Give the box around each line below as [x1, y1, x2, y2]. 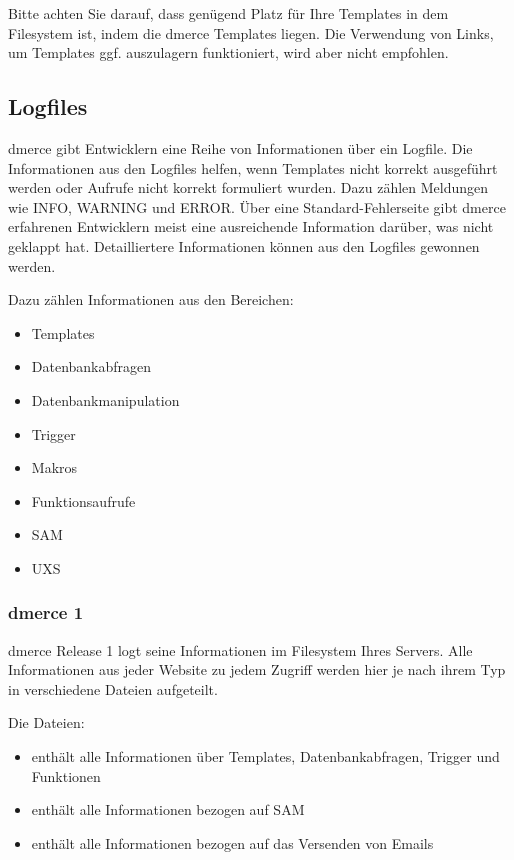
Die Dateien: [8, 712, 85, 733]
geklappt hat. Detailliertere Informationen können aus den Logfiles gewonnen [8, 235, 480, 256]
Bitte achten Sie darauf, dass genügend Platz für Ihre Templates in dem [8, 3, 449, 23]
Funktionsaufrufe [31, 490, 136, 511]
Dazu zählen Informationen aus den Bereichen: [8, 289, 294, 310]
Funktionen [31, 765, 101, 786]
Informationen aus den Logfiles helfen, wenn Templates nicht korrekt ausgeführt [8, 157, 498, 178]
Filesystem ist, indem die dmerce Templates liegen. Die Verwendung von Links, [8, 22, 494, 43]
